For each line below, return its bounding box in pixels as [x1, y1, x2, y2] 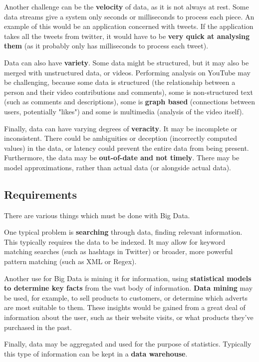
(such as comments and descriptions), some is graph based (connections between [4, 96, 256, 107]
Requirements [4, 186, 77, 202]
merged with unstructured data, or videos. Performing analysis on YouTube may [4, 67, 251, 77]
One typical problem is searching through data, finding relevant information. [4, 227, 243, 237]
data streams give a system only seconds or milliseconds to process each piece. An [4, 11, 255, 21]
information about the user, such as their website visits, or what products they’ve [4, 312, 254, 323]
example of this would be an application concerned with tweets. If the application [4, 21, 254, 31]
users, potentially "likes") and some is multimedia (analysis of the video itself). [4, 106, 244, 116]
